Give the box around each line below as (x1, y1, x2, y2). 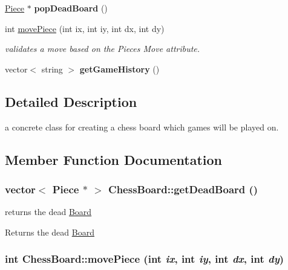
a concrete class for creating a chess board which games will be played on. (5, 120, 279, 133)
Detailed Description (5, 92, 137, 111)
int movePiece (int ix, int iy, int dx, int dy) (5, 22, 165, 34)
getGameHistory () (79, 62, 160, 75)
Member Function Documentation (5, 150, 223, 169)
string (41, 62, 63, 75)
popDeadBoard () (34, 2, 108, 14)
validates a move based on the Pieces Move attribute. (5, 42, 200, 55)
